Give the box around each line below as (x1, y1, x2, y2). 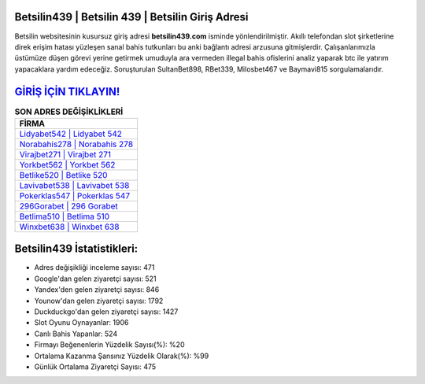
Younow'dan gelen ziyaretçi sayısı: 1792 (34, 296, 164, 305)
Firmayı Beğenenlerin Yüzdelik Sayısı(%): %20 (34, 340, 185, 349)
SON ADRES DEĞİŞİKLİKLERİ (14, 106, 124, 117)
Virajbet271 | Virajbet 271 (19, 149, 112, 160)
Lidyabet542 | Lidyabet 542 (19, 128, 122, 139)
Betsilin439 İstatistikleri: (14, 242, 139, 256)
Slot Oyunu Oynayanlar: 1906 (34, 318, 129, 327)
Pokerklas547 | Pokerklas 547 (19, 190, 130, 201)
